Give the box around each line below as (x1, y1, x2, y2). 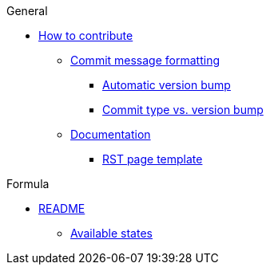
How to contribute (38, 29, 133, 42)
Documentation (70, 128, 151, 141)
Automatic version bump (102, 78, 231, 92)
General (6, 4, 48, 18)
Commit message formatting (70, 53, 220, 67)
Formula (6, 177, 50, 190)
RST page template (102, 152, 203, 166)
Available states (70, 226, 153, 240)
